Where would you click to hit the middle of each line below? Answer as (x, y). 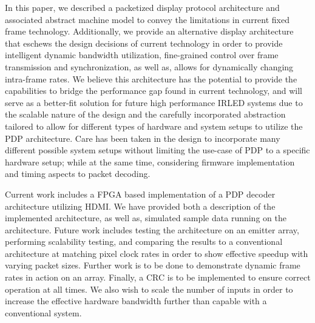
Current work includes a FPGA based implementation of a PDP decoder (140, 194)
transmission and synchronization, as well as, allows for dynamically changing (149, 66)
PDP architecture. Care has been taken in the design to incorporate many (143, 138)
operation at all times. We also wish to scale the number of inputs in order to (149, 289)
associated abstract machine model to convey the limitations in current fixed (147, 19)
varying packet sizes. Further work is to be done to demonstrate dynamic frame (153, 265)
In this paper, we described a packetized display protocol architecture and (142, 7)
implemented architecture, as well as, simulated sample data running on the (146, 218)
